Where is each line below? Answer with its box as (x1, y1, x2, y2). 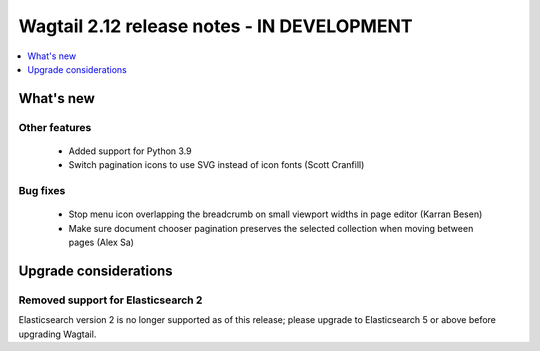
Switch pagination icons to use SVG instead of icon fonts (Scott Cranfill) (68, 159, 365, 171)
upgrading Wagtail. (18, 328, 97, 340)
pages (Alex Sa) (68, 236, 135, 249)
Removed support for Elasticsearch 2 (18, 293, 203, 307)
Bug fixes (18, 184, 66, 198)
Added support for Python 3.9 (68, 145, 192, 157)
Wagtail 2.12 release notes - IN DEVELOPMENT (18, 15, 413, 37)
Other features (18, 120, 92, 134)
